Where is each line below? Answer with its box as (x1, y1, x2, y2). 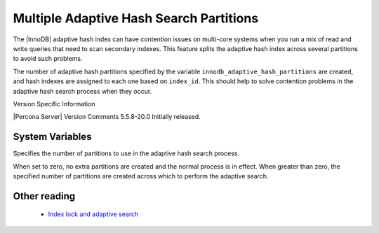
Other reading (13, 190, 76, 202)
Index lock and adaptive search (48, 210, 139, 218)
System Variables (13, 131, 92, 143)
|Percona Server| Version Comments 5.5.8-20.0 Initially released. (13, 113, 201, 121)
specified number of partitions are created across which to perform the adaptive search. (13, 171, 269, 180)
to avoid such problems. (13, 55, 84, 63)
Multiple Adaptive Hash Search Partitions (13, 10, 259, 26)
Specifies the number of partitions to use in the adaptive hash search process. (13, 149, 240, 157)
